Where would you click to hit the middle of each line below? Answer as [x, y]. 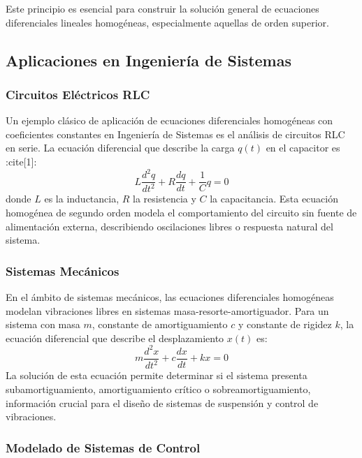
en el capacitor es [303, 148]
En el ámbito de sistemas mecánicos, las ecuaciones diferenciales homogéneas [170, 297]
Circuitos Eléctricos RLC [78, 94]
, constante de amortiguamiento [160, 324]
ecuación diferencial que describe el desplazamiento [115, 338]
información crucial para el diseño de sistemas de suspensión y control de [162, 402]
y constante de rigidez [285, 324]
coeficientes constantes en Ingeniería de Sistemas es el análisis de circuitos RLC [175, 134]
